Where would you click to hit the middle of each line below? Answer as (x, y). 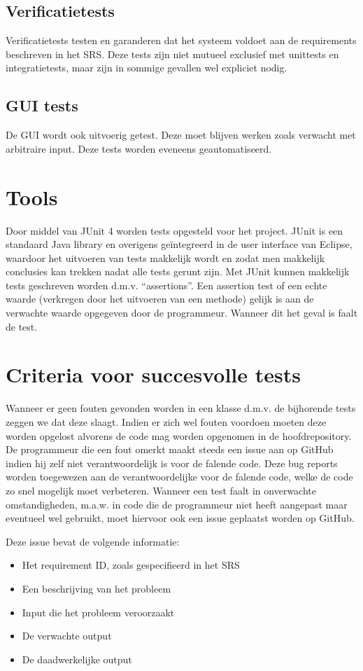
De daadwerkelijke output (77, 659)
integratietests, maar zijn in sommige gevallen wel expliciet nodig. (147, 68)
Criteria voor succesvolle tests (153, 374)
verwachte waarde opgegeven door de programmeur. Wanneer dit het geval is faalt (182, 313)
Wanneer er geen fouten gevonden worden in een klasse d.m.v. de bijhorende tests (181, 408)
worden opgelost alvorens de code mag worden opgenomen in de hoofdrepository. (179, 435)
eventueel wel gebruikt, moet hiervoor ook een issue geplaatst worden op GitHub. (180, 518)
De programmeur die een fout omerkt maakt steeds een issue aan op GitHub (170, 449)
